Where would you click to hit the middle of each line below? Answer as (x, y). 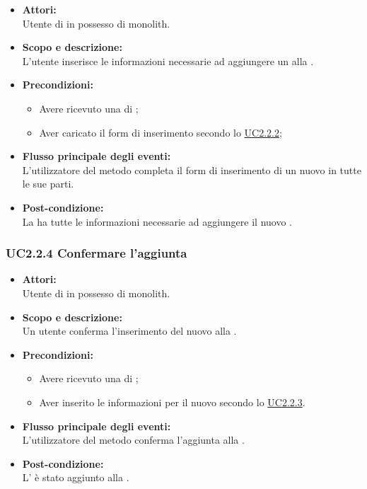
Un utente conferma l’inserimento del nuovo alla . (129, 331)
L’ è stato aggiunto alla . (76, 477)
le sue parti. (48, 184)
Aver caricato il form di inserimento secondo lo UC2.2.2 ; (161, 132)
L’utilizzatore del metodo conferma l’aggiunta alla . (133, 440)
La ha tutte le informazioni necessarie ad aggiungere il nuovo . (157, 221)
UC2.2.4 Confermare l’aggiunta (97, 253)
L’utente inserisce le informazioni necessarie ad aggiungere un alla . (168, 61)
